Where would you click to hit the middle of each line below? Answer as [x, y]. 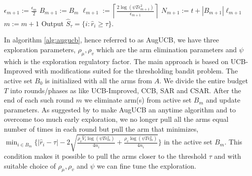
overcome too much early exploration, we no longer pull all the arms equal [116, 119]
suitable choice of [30, 165]
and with [228, 156]
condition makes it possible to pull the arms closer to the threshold [105, 156]
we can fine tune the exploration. [146, 165]
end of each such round [39, 100]
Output [53, 23]
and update [223, 100]
